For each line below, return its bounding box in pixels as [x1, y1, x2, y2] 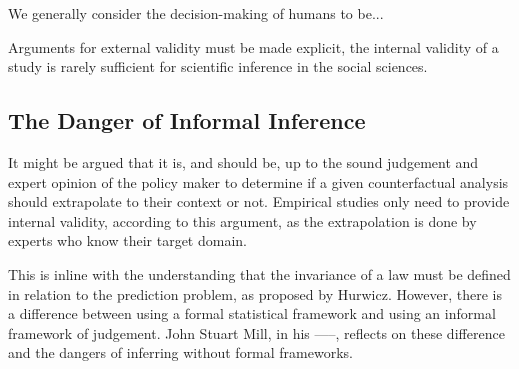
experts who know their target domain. [8, 230, 247, 251]
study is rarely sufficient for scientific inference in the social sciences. [8, 56, 428, 77]
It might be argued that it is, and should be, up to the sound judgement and [8, 151, 479, 172]
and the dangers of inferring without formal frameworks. [8, 342, 353, 363]
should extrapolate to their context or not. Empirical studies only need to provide [8, 191, 510, 212]
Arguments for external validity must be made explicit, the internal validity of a [8, 36, 499, 57]
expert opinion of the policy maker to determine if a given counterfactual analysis [8, 171, 509, 192]
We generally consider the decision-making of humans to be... [8, 3, 384, 23]
